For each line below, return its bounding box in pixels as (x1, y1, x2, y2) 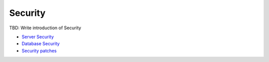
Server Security (21, 34, 54, 40)
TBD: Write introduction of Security (9, 25, 82, 31)
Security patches (21, 48, 57, 54)
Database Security (21, 41, 60, 47)
